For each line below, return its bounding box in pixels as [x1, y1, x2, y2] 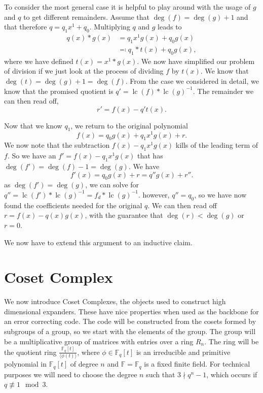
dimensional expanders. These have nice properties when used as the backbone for [4, 306, 259, 316]
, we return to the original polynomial [70, 120, 188, 130]
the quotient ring [4, 346, 57, 357]
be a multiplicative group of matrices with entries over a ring [4, 336, 194, 346]
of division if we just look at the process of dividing [4, 65, 164, 76]
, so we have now [194, 189, 247, 200]
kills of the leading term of [175, 140, 258, 150]
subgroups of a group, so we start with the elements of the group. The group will [4, 326, 256, 337]
